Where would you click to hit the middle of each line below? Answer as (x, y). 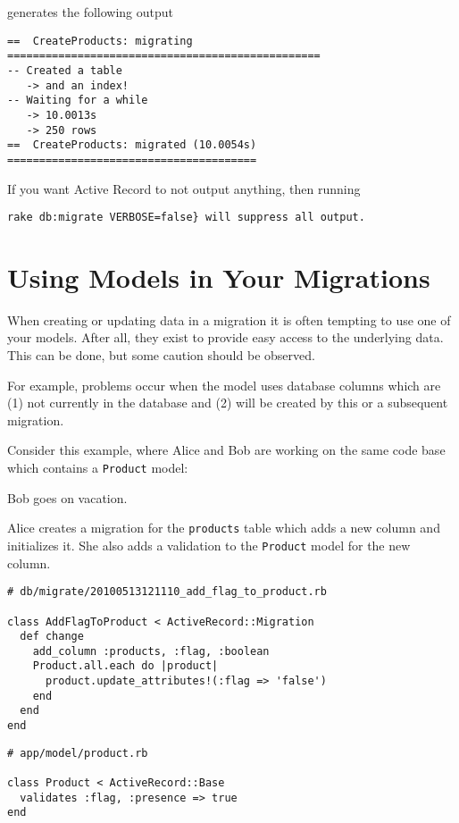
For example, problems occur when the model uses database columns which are (224, 385)
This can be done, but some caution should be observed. (161, 355)
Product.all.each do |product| (125, 666)
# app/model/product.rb (78, 753)
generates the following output (91, 12)
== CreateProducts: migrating (100, 41)
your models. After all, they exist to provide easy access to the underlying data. (225, 337)
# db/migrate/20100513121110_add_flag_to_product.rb (167, 592)
